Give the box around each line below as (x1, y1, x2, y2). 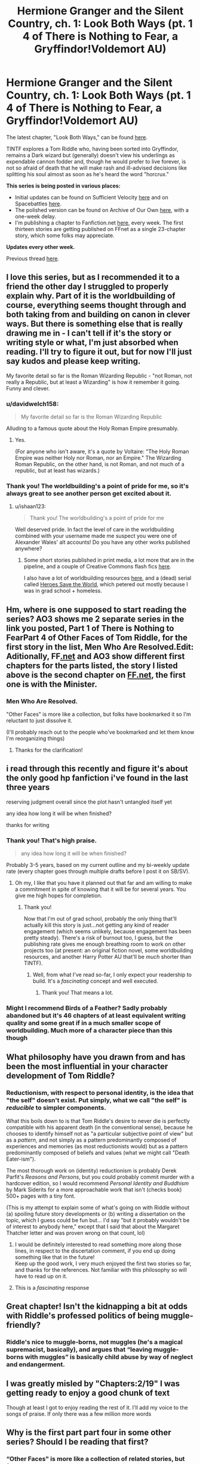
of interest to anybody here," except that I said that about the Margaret (6, 1223, 180, 1230)
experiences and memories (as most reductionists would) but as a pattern (6, 1142, 188, 1150)
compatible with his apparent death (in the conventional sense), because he (6, 1124, 193, 1131)
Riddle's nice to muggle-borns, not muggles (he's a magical (6, 1338, 183, 1346)
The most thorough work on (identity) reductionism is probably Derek (6, 1167, 177, 1174)
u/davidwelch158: (6, 399, 59, 408)
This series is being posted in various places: (6, 182, 121, 189)
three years (6, 782, 50, 792)
